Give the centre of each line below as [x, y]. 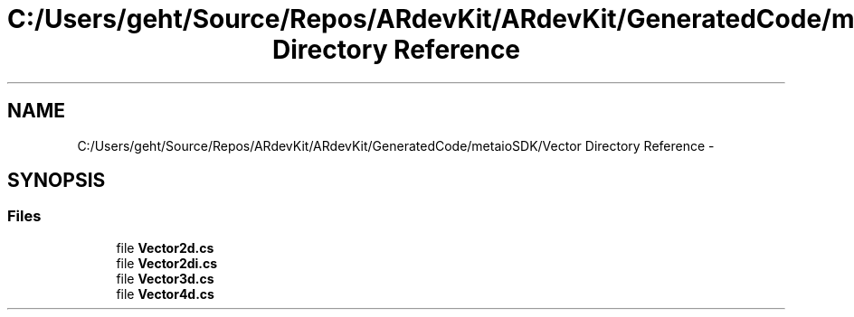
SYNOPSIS [57, 181]
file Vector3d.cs [165, 278]
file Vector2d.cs [165, 247]
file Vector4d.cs [165, 294]
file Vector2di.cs [167, 263]
